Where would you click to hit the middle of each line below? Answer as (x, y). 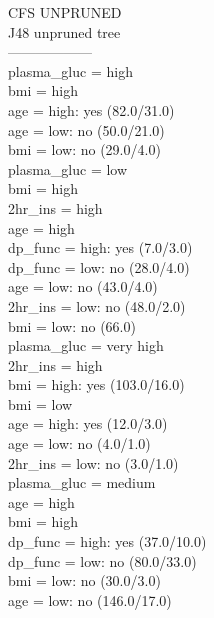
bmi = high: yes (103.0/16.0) (96, 384)
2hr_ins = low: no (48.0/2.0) (97, 305)
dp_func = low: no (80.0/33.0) (102, 560)
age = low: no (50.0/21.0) (86, 129)
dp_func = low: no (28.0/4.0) (99, 266)
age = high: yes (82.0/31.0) (91, 109)
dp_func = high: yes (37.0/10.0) (107, 541)
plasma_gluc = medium (82, 482)
